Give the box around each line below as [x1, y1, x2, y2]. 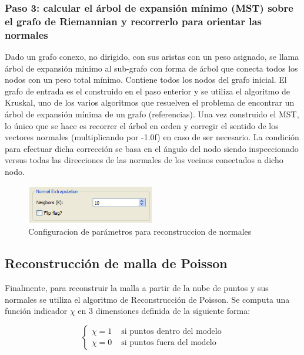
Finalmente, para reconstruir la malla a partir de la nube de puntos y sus [5, 282, 269, 294]
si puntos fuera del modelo [121, 339, 216, 347]
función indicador [5, 305, 68, 317]
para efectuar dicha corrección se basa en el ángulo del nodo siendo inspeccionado [5, 142, 299, 154]
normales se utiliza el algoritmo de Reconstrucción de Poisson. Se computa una [5, 293, 290, 305]
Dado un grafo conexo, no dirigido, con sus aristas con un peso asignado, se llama [5, 50, 299, 63]
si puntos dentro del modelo [121, 327, 222, 336]
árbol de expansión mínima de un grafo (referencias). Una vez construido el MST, [5, 108, 299, 120]
